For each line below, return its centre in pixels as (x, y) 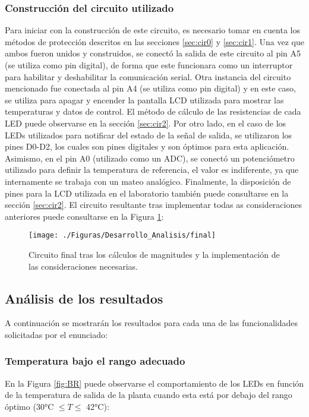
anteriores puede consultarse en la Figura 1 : (84, 216)
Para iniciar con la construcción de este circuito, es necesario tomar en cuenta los (152, 30)
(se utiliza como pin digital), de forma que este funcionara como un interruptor (149, 65)
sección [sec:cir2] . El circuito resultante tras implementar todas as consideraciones (153, 205)
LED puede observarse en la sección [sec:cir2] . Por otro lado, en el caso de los (146, 123)
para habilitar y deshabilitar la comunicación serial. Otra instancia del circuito (148, 76)
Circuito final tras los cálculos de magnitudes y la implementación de (154, 254)
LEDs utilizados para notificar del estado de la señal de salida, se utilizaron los (149, 135)
